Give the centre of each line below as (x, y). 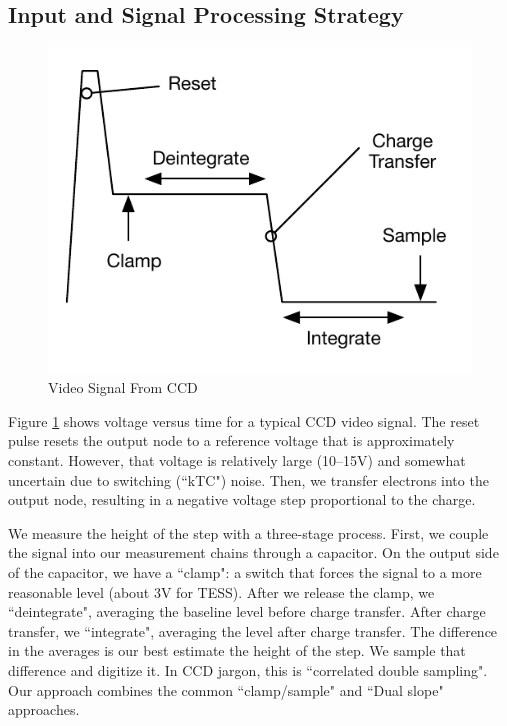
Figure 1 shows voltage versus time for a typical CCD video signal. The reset (244, 420)
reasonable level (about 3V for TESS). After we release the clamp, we (221, 591)
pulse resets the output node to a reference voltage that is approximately (231, 440)
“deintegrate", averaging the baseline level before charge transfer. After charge (247, 611)
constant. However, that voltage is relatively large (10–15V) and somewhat (237, 459)
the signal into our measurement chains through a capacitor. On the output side (253, 552)
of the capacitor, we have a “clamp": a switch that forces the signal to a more (245, 571)
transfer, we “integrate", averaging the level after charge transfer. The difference (253, 630)
